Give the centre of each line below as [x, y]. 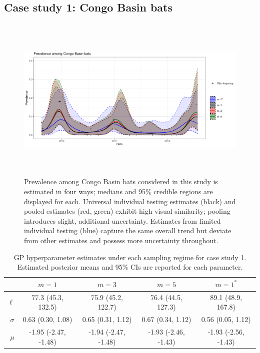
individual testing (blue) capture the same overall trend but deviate [128, 230]
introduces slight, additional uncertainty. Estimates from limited [122, 220]
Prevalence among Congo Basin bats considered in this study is [121, 181]
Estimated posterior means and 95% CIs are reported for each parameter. [130, 267]
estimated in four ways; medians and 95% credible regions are [118, 191]
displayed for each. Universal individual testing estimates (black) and [130, 201]
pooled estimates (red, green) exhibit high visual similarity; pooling [127, 211]
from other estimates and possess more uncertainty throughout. [121, 240]
